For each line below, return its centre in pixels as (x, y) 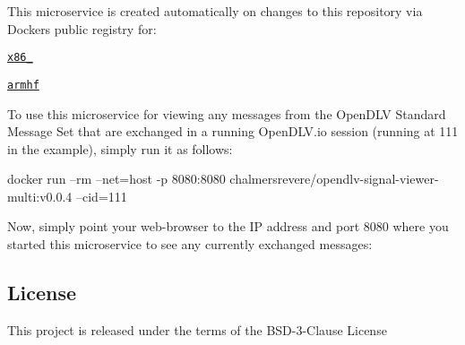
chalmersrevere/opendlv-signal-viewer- (334, 179)
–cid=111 (102, 196)
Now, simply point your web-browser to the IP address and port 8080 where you (228, 226)
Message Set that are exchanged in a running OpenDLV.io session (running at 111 (233, 131)
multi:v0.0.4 (40, 196)
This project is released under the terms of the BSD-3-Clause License (197, 329)
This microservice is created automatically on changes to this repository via (215, 11)
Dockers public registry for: (82, 28)
